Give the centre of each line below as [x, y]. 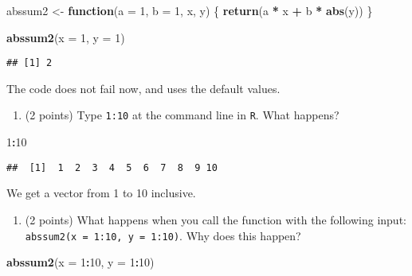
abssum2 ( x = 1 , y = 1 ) [66, 37]
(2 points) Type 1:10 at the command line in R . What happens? [182, 115]
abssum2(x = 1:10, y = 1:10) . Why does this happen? [163, 235]
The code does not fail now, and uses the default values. [143, 88]
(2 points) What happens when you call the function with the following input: [216, 219]
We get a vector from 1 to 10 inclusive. [101, 193]
